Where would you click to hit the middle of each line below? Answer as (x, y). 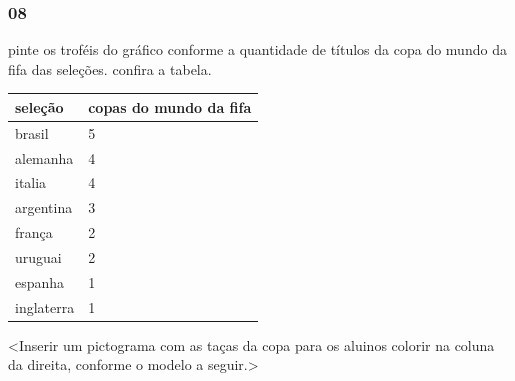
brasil (32, 132)
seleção (39, 106)
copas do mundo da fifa (170, 106)
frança (34, 232)
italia (31, 182)
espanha (40, 281)
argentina (44, 207)
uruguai (38, 256)
